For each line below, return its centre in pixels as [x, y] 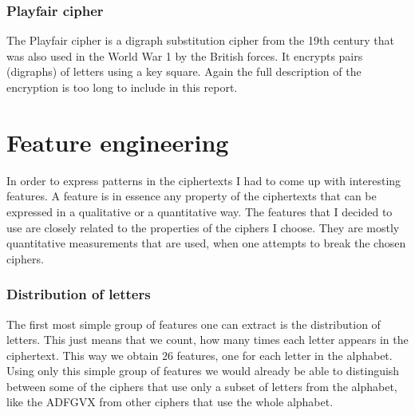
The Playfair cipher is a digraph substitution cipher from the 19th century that [201, 40]
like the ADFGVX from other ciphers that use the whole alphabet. [170, 402]
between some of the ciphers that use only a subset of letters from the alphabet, [202, 386]
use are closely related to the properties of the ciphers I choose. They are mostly [203, 227]
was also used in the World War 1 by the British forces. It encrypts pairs [185, 55]
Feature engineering [118, 142]
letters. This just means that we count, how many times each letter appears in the [207, 340]
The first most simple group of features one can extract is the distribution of [194, 324]
